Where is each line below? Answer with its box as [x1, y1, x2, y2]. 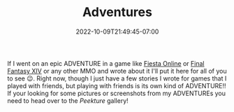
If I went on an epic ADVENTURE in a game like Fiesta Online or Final [7, 59, 205, 67]
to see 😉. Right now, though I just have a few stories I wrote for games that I [7, 74, 227, 83]
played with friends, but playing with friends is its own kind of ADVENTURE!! [7, 81, 226, 90]
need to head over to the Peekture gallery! [7, 96, 129, 105]
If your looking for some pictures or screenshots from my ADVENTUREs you [7, 89, 226, 97]
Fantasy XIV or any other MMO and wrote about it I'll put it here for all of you [7, 66, 227, 75]
